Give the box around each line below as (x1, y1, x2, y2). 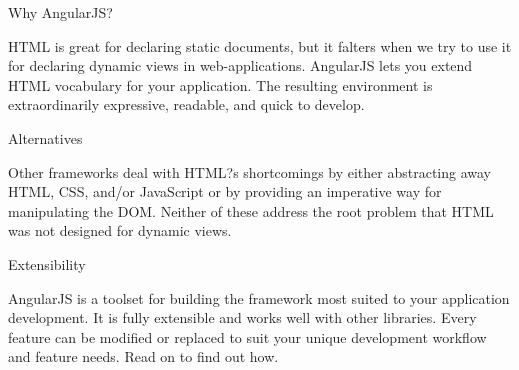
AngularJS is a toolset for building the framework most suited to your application (8, 287, 510, 308)
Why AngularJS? (8, 2, 113, 22)
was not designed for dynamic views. (8, 220, 232, 241)
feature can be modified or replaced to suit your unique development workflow (8, 326, 487, 347)
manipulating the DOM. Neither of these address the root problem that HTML (8, 200, 494, 221)
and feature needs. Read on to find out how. (8, 346, 279, 367)
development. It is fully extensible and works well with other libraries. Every (8, 307, 477, 328)
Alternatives (8, 127, 83, 148)
